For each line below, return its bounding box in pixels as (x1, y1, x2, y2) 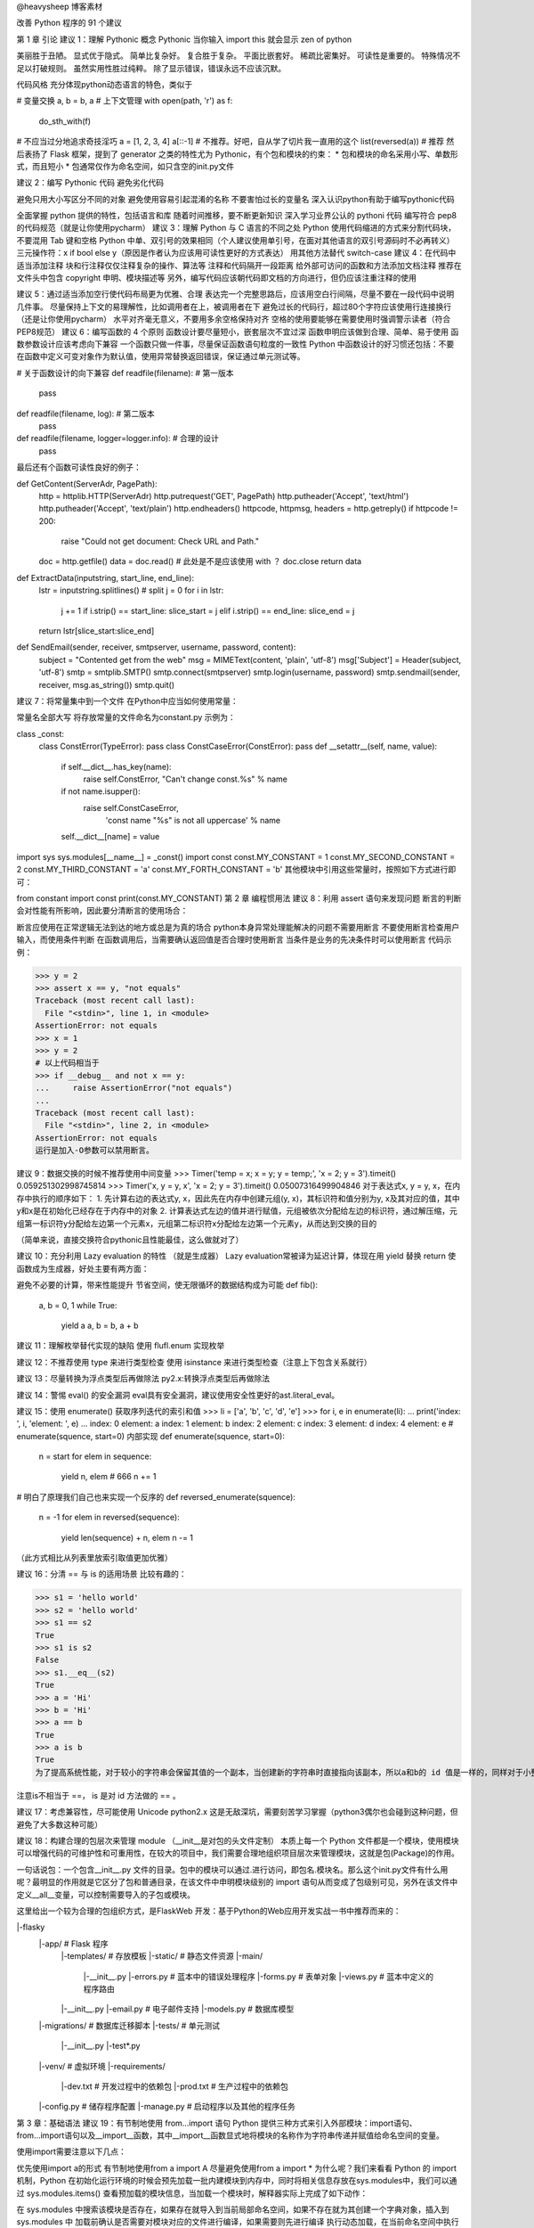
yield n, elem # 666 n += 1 (61, 1471, 157, 1482)
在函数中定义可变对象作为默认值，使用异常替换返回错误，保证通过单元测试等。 (16, 351, 305, 362)
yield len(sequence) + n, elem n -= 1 (61, 1532, 194, 1543)
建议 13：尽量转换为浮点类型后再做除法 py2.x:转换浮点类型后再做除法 (16, 1373, 271, 1384)
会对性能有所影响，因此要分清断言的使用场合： (16, 905, 189, 916)
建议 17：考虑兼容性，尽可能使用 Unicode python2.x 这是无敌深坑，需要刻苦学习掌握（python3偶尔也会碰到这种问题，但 (16, 1806, 458, 1817)
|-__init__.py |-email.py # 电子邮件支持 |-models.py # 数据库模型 (61, 2003, 295, 2014)
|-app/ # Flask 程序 (38, 1938, 109, 1949)
